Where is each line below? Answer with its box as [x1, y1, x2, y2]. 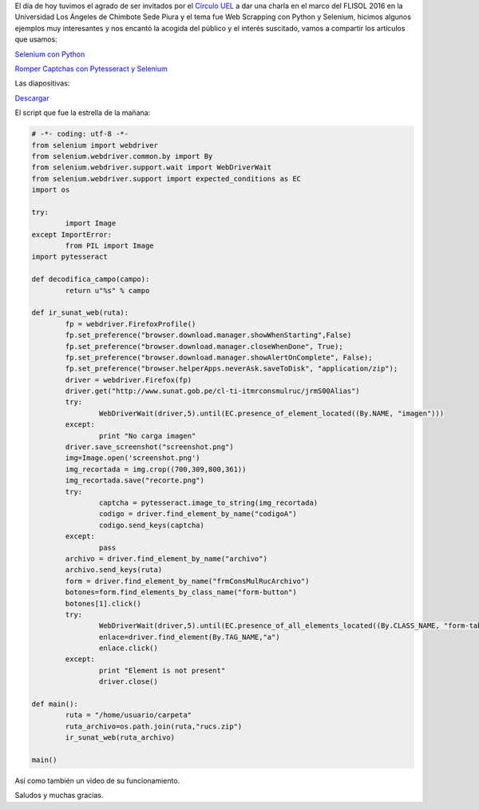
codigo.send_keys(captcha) [98, 520, 205, 530]
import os [31, 185, 70, 195]
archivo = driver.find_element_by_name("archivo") [65, 554, 267, 563]
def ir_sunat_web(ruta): [31, 308, 129, 317]
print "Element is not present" [98, 665, 226, 675]
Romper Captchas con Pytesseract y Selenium [14, 64, 168, 73]
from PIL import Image [65, 241, 155, 251]
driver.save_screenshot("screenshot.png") [65, 443, 235, 451]
